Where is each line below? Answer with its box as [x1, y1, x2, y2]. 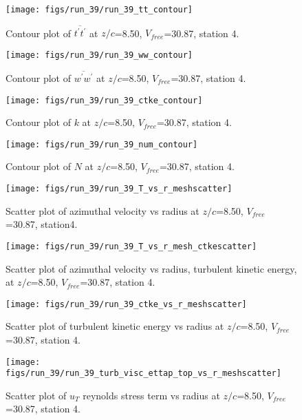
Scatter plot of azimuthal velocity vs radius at [6, 203, 199, 218]
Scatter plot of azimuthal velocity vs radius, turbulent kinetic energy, [6, 261, 297, 275]
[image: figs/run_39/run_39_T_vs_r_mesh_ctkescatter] [6, 241, 257, 251]
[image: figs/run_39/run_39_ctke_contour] [6, 95, 203, 105]
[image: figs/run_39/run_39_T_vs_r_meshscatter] [6, 184, 233, 194]
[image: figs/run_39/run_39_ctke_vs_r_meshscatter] [6, 299, 247, 309]
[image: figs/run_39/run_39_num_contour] [6, 139, 198, 149]
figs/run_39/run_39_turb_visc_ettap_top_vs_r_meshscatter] [6, 368, 281, 379]
